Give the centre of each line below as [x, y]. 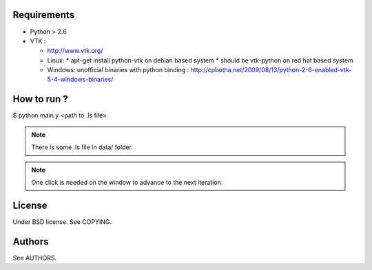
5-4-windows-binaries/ [80, 80]
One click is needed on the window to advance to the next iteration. [127, 182]
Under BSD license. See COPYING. [62, 222]
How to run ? [40, 99]
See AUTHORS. [35, 258]
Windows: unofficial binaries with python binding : [118, 70]
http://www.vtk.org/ [75, 51]
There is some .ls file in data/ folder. [82, 147]
